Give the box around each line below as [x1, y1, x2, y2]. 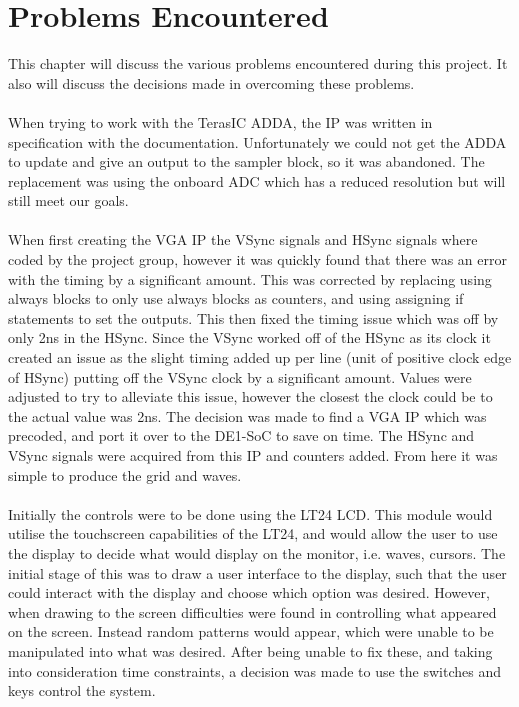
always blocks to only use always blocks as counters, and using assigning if [8, 288, 464, 309]
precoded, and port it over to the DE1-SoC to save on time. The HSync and [8, 425, 475, 446]
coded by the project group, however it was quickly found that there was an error [8, 249, 507, 270]
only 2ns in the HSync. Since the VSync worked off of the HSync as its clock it [8, 327, 491, 348]
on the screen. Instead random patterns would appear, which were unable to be [8, 621, 494, 642]
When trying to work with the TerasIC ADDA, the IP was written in [8, 111, 433, 132]
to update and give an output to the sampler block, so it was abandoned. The [8, 151, 485, 172]
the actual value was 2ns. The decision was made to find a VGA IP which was [8, 405, 487, 426]
